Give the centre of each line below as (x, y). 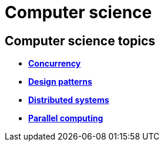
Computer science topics (80, 41)
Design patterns (60, 82)
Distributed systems (69, 100)
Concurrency (55, 64)
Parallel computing (66, 118)
